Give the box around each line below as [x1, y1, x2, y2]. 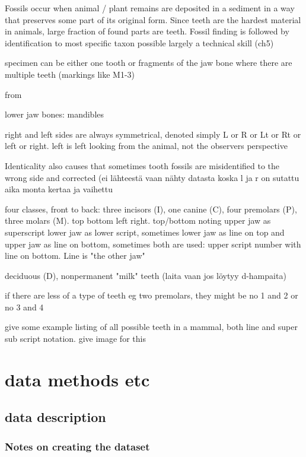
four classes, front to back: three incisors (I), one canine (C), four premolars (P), [5, 202, 297, 215]
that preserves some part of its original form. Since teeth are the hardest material [5, 13, 301, 26]
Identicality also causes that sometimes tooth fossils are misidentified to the [5, 159, 280, 172]
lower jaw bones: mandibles [5, 108, 104, 120]
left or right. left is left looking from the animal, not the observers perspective [5, 139, 288, 152]
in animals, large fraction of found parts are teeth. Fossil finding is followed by [5, 25, 289, 37]
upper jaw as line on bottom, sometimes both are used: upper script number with [5, 237, 301, 250]
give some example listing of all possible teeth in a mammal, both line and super [5, 320, 298, 333]
